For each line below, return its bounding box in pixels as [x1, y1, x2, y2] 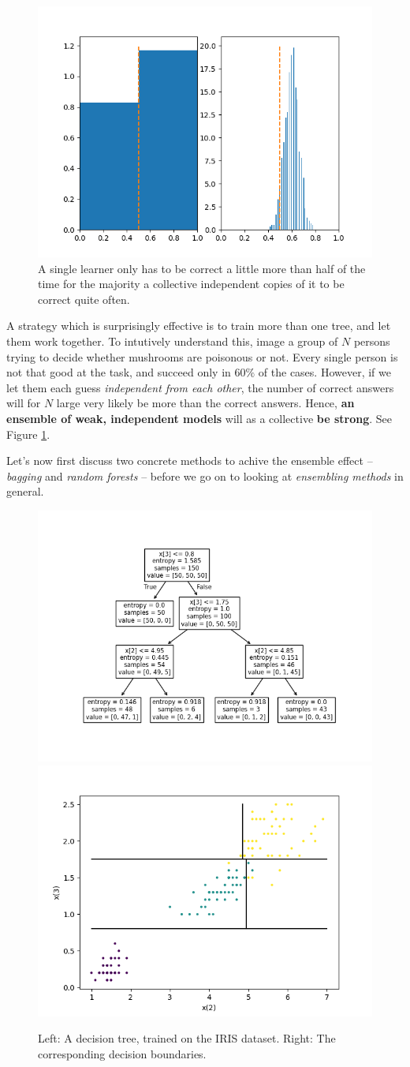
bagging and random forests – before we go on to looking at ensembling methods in [6, 467, 404, 484]
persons [353, 332, 390, 349]
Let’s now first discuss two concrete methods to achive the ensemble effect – [6, 452, 373, 469]
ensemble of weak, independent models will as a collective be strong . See [6, 410, 392, 426]
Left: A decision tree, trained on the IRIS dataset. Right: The [38, 1030, 336, 1046]
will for [6, 395, 41, 411]
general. [6, 483, 44, 500]
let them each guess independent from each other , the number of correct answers [6, 379, 394, 395]
